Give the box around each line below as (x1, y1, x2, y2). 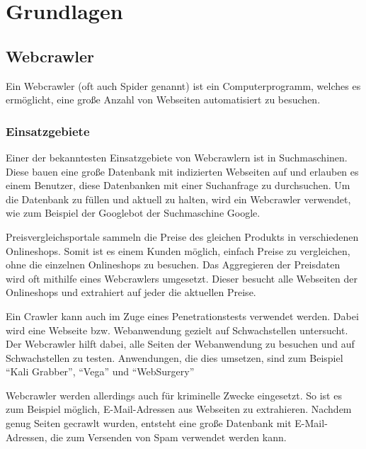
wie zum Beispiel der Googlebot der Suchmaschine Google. (6, 205, 261, 220)
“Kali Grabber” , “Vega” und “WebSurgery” (6, 364, 195, 379)
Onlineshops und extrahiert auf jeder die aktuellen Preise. (6, 285, 256, 300)
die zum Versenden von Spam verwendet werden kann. (50, 429, 287, 444)
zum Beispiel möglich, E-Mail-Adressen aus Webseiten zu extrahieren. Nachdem (6, 402, 352, 416)
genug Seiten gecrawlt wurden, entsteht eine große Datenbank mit (6, 416, 292, 431)
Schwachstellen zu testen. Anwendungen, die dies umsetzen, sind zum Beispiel (6, 350, 343, 365)
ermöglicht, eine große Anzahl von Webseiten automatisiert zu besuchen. (6, 92, 321, 107)
